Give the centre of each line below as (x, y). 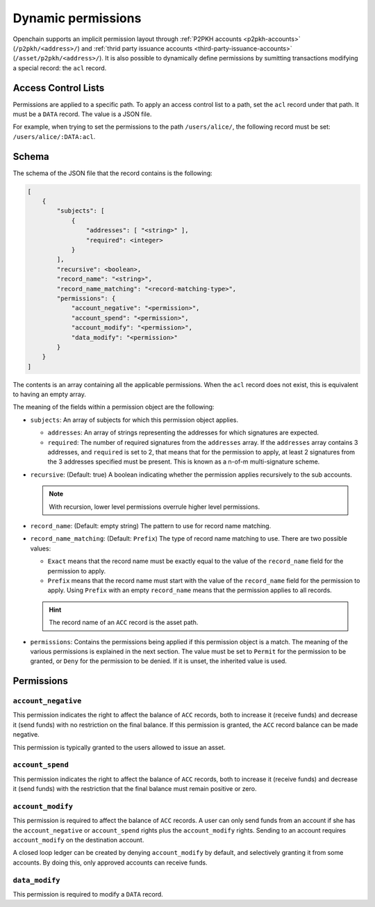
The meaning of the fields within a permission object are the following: (114, 407)
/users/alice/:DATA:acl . (54, 136)
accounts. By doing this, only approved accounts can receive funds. (110, 863)
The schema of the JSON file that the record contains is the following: (113, 173)
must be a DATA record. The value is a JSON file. (82, 114)
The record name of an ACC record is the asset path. (124, 623)
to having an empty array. (50, 394)
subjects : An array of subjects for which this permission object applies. (134, 420)
